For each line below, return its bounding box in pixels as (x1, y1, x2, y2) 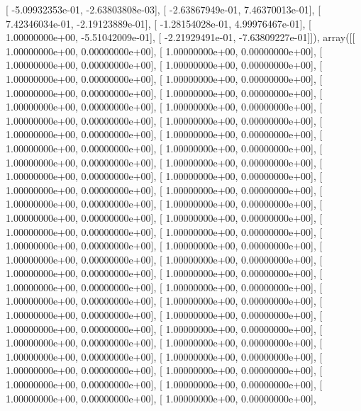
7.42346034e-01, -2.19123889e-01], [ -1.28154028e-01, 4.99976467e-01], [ (6, 16, 311, 30)
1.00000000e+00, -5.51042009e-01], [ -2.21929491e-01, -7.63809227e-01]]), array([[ (6, 30, 355, 45)
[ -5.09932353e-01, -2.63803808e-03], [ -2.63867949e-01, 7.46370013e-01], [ (6, 2, 321, 16)
